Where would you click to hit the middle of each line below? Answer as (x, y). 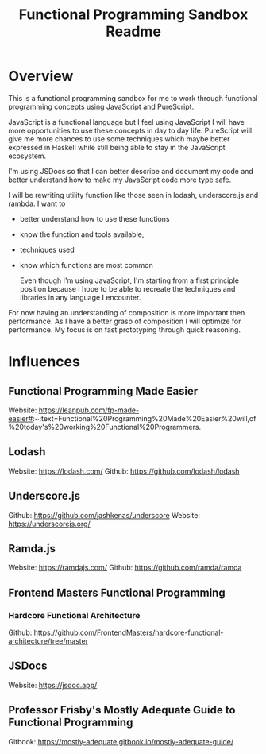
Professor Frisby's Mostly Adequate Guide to (122, 710)
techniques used (47, 249)
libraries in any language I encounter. (80, 297)
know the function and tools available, (82, 234)
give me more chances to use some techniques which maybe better (119, 139)
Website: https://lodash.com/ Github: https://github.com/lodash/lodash (124, 471)
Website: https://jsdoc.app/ (53, 685)
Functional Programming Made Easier (103, 391)
